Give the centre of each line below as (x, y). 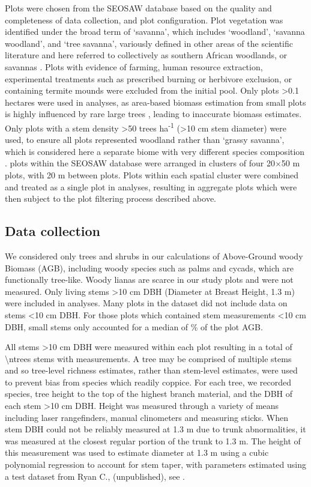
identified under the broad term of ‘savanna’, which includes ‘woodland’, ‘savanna (155, 32)
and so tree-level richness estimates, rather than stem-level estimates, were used (151, 370)
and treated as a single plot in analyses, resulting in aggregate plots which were (151, 186)
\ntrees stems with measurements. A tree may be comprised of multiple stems (148, 358)
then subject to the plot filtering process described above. (110, 198)
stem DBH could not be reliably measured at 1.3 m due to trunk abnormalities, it (155, 429)
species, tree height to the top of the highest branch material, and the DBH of (149, 394)
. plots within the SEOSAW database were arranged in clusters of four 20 (140, 163)
